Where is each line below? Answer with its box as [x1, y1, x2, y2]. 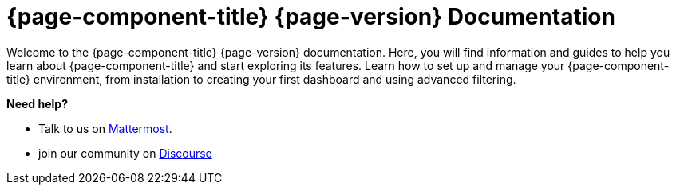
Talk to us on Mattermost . [38, 121, 172, 135]
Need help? [6, 96, 68, 111]
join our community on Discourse [38, 146, 212, 160]
